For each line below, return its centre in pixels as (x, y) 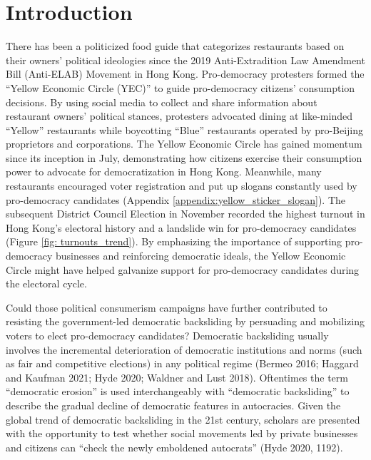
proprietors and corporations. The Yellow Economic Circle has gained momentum (184, 144)
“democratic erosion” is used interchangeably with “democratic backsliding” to (178, 391)
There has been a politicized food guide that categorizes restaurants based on (175, 46)
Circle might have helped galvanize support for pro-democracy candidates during (183, 269)
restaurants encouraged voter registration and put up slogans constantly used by (182, 186)
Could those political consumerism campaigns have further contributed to (167, 307)
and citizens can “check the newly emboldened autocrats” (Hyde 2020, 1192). (174, 447)
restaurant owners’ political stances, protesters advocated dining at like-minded (179, 116)
